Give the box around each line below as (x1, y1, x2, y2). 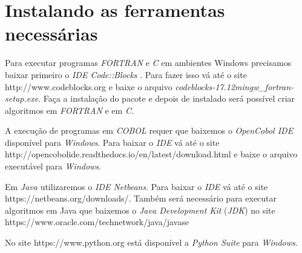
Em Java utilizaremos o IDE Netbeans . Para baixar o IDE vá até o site (5, 180, 268, 192)
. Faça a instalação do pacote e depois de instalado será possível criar (38, 92, 295, 105)
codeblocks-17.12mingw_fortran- (175, 80, 294, 93)
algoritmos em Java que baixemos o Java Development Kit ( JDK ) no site (5, 203, 275, 216)
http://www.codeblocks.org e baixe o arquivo (5, 80, 172, 93)
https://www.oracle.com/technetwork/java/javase (5, 215, 189, 228)
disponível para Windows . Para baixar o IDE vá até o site (5, 136, 220, 148)
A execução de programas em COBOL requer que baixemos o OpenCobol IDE (5, 124, 294, 137)
